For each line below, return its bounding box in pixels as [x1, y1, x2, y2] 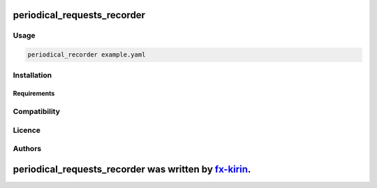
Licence [13, 125, 41, 135]
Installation [13, 70, 52, 80]
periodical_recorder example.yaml [27, 51, 146, 59]
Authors [13, 144, 42, 154]
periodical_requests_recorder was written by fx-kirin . [13, 163, 251, 175]
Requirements [13, 89, 55, 98]
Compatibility [13, 107, 61, 117]
